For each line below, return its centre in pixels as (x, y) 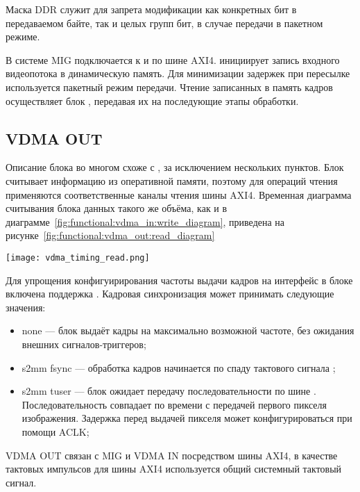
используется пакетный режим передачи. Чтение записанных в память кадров (169, 87)
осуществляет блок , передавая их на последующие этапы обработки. (152, 100)
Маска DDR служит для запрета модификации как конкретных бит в (151, 9)
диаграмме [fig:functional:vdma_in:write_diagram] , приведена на (145, 221)
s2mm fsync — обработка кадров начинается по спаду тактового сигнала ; (179, 367)
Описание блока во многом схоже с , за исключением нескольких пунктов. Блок (175, 167)
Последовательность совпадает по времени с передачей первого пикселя (174, 404)
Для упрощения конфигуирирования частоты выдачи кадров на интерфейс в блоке (179, 280)
